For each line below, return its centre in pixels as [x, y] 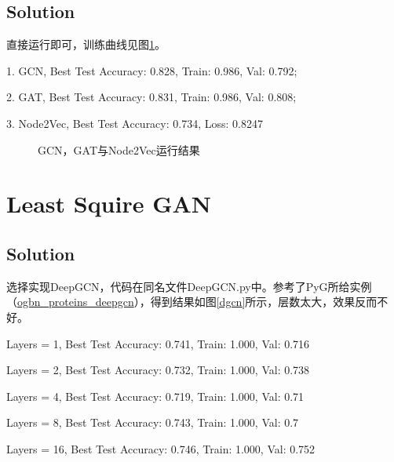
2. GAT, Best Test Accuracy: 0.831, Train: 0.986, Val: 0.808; [151, 97]
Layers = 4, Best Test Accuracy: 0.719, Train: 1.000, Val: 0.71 [155, 396]
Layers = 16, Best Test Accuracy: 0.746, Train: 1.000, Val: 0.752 [161, 448]
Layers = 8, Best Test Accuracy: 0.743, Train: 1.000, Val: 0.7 [153, 422]
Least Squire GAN [109, 204]
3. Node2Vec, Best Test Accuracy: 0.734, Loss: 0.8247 [135, 123]
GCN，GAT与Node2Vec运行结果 [119, 149]
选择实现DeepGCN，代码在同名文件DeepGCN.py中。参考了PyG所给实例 [189, 286]
